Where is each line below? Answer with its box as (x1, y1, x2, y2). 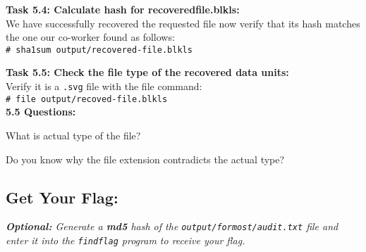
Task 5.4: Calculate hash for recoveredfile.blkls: (6, 2, 240, 16)
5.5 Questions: (6, 104, 76, 119)
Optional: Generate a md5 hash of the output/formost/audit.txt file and (6, 219, 338, 234)
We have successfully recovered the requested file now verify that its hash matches (6, 15, 360, 30)
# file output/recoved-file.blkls (6, 94, 168, 104)
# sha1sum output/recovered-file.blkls (6, 44, 193, 55)
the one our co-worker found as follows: (6, 30, 175, 44)
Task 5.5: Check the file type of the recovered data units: (6, 65, 289, 80)
